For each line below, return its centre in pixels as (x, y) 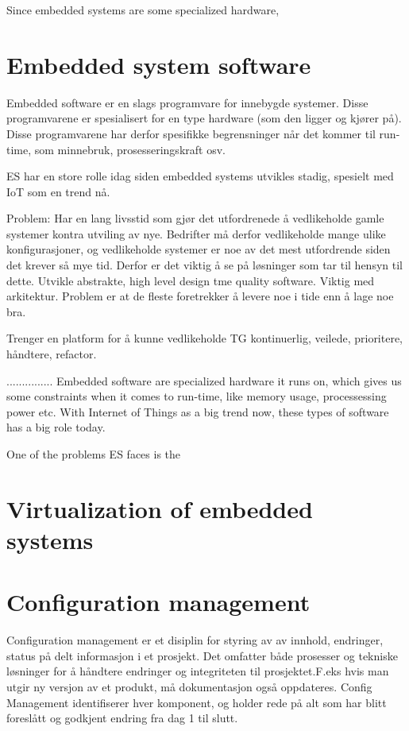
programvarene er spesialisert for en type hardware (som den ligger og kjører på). (204, 118)
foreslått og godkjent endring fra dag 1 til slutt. (122, 718)
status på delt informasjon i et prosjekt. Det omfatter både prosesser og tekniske (202, 655)
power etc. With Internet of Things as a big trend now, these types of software (198, 411)
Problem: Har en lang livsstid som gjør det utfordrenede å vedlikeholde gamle (195, 218)
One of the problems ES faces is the (94, 454)
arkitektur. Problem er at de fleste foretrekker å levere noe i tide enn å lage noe (200, 296)
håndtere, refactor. (52, 354)
